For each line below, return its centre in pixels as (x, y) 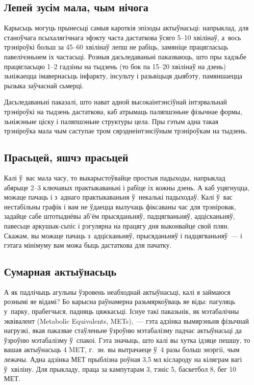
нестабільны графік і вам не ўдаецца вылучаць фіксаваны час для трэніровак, (120, 206)
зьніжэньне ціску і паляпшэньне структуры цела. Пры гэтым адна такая (111, 121)
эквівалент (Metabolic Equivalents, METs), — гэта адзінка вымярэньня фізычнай (127, 321)
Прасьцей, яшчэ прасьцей (66, 157)
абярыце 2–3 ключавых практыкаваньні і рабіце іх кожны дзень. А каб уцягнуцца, (127, 187)
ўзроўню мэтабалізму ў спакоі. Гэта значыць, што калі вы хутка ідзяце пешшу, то (127, 340)
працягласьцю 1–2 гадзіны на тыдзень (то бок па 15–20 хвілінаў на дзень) (115, 66)
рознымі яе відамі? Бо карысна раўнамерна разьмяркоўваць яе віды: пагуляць (120, 301)
